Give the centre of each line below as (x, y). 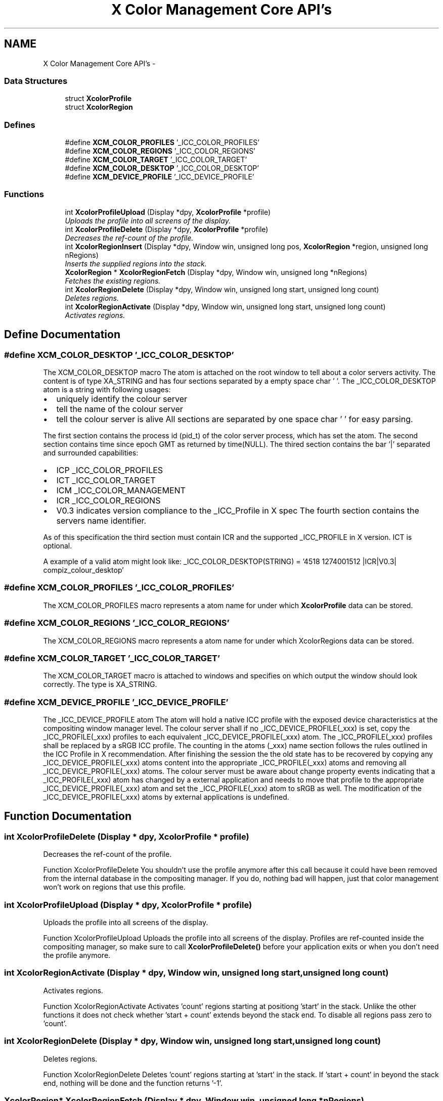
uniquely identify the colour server (122, 399)
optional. (58, 546)
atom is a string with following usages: (107, 390)
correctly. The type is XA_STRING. (100, 684)
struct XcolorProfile (98, 99)
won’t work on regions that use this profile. (114, 887)
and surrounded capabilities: (91, 453)
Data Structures (36, 81)
